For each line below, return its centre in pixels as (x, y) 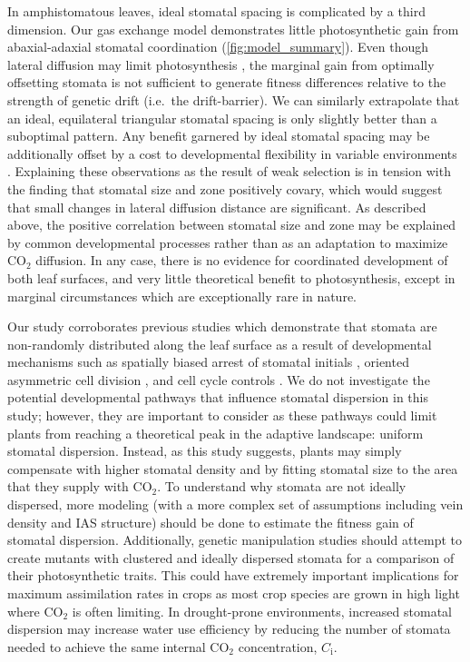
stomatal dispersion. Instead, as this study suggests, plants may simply (205, 451)
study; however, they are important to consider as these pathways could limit (222, 415)
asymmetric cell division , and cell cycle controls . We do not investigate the (219, 379)
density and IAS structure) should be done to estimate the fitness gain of (211, 522)
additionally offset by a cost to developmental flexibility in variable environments (232, 153)
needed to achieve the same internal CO (118, 646)
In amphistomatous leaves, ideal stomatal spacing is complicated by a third (216, 11)
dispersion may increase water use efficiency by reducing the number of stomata (229, 629)
